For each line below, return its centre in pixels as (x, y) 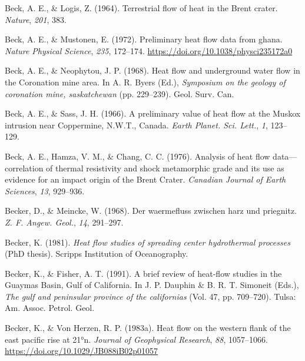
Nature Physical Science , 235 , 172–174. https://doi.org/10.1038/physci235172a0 (149, 50)
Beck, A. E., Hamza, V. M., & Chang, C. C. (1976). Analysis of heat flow (137, 156)
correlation (24, 168)
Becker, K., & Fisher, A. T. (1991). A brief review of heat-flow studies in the (143, 273)
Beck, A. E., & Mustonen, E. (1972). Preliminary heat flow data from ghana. (144, 39)
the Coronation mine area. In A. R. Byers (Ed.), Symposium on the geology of (145, 82)
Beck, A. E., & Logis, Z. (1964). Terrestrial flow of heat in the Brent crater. (141, 8)
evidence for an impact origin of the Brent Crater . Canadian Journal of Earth (145, 179)
